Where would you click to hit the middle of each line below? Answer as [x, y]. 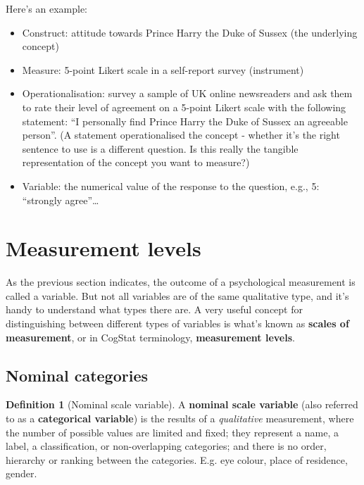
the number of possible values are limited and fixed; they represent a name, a [172, 432]
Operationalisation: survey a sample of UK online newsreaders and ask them [187, 93]
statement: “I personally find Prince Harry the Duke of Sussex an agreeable [185, 121]
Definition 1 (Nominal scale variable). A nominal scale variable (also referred [182, 404]
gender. [21, 473]
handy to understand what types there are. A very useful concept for [155, 309]
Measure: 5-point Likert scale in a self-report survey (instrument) [163, 69]
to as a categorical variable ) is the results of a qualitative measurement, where [180, 418]
